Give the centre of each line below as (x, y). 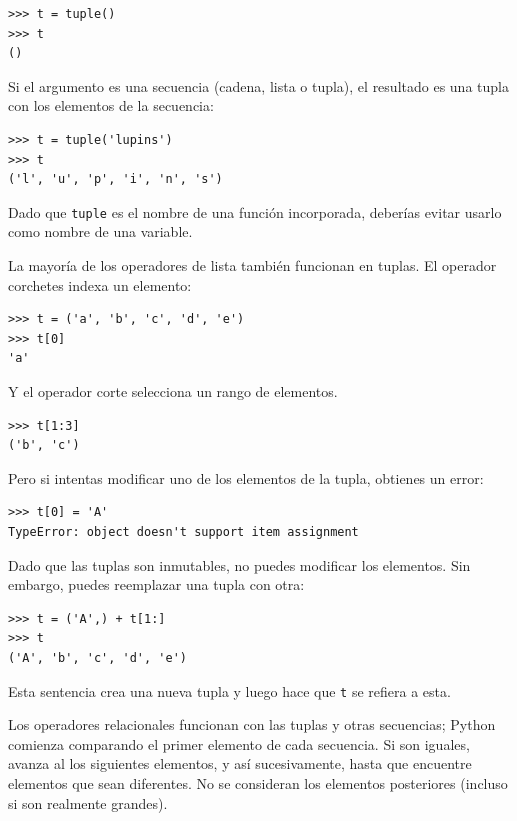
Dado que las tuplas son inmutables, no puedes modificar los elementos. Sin (239, 564)
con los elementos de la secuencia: (111, 105)
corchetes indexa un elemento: (100, 284)
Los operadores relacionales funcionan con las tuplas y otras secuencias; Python (252, 724)
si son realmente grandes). (88, 802)
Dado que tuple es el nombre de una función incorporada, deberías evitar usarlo (255, 211)
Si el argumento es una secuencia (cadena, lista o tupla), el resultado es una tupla (258, 85)
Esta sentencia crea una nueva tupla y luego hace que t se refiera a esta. (229, 690)
